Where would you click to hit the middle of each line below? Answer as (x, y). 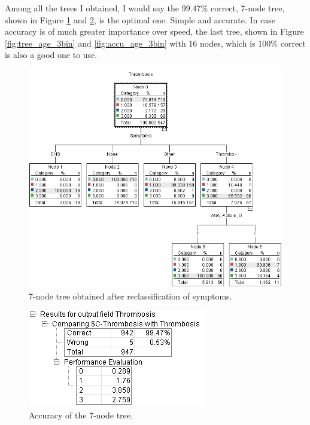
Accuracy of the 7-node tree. (81, 415)
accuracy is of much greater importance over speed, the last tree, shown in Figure (154, 31)
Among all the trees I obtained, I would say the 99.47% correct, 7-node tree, (145, 8)
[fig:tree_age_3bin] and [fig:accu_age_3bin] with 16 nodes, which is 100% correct (155, 43)
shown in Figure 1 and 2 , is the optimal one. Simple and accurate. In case (140, 19)
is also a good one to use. (51, 55)
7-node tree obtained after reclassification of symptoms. (130, 296)
